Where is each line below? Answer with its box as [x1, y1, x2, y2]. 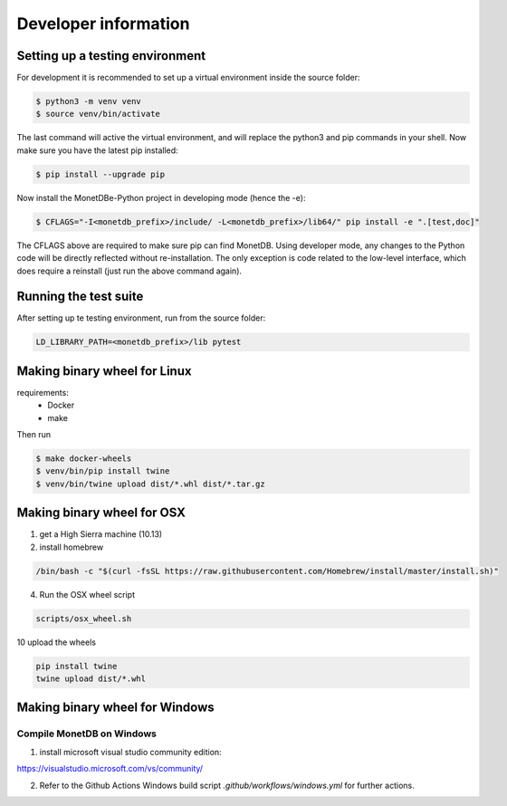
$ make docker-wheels [35, 454, 132, 464]
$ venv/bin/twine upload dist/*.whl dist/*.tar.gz [35, 478, 266, 489]
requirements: [16, 387, 70, 398]
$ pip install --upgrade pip [35, 168, 166, 179]
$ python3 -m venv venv [35, 96, 142, 107]
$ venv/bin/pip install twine [35, 466, 170, 476]
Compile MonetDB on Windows [16, 727, 158, 740]
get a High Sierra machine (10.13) [39, 529, 163, 540]
